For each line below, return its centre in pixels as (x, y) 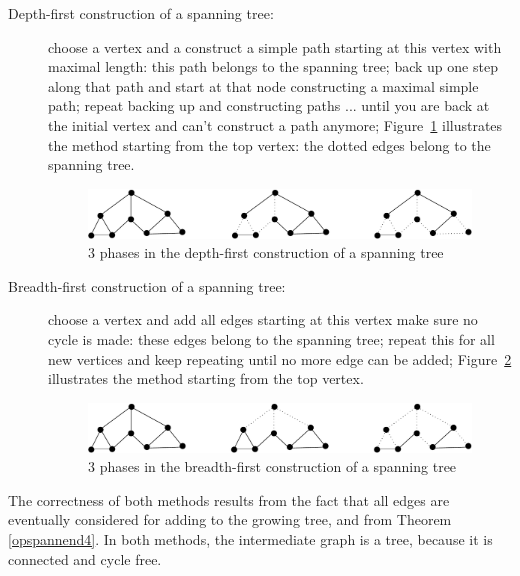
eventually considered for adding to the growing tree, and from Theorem (230, 519)
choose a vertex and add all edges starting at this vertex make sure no (263, 319)
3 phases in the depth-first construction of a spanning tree (266, 252)
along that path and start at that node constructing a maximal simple (263, 85)
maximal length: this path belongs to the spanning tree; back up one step (273, 66)
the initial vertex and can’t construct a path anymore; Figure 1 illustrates (275, 124)
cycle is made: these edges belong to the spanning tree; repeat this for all (271, 339)
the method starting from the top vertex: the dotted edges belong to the (269, 144)
